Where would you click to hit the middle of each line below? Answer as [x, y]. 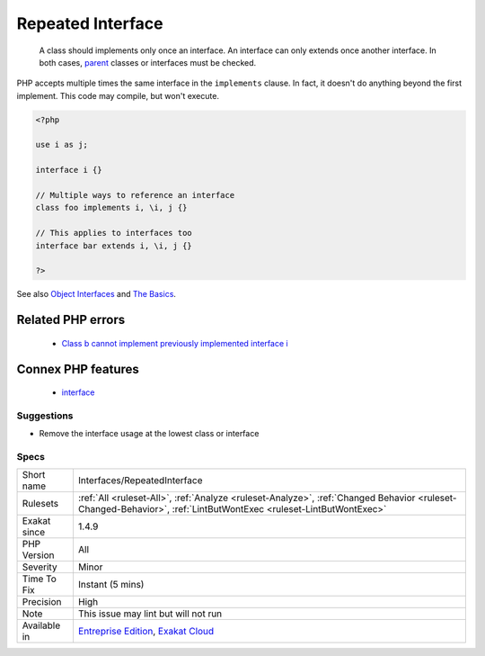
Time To [40, 579]
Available [41, 625]
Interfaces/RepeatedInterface [140, 481]
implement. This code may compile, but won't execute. [118, 95]
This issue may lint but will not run [150, 614]
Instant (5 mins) [111, 585]
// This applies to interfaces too [114, 233]
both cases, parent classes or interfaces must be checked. [148, 62]
